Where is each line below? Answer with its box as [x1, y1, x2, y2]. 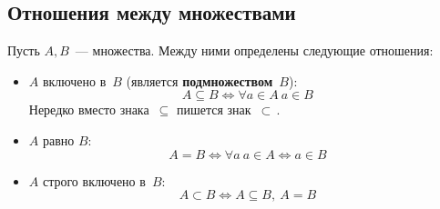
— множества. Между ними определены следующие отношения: [75, 41, 434, 60]
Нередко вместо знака [28, 100, 149, 119]
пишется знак [176, 100, 251, 119]
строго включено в [42, 171, 146, 190]
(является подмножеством [126, 71, 273, 90]
